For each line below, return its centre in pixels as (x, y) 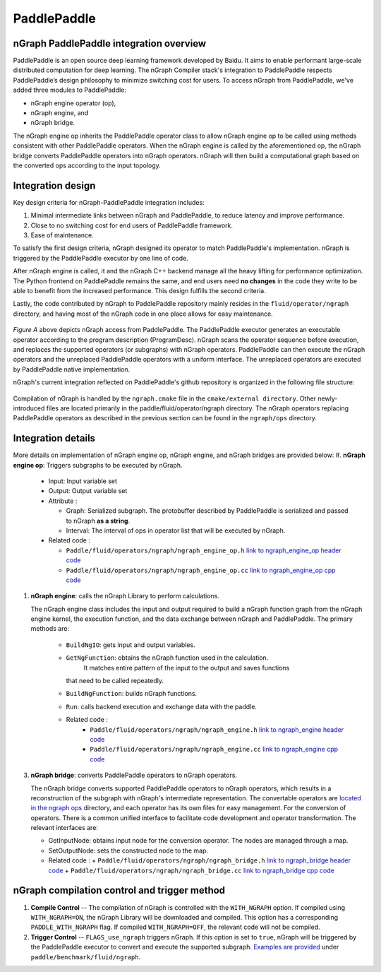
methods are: (50, 629)
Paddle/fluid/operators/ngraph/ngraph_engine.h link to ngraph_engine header (217, 729)
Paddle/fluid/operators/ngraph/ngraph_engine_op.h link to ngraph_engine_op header (204, 550)
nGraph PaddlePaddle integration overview (110, 43)
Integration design (54, 185)
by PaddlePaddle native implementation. (72, 369)
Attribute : (63, 501)
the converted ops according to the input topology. (87, 165)
